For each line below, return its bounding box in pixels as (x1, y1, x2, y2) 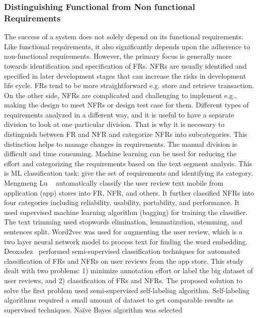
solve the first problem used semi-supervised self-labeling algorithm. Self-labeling (4, 285, 250, 295)
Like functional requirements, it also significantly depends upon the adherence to (4, 41, 250, 51)
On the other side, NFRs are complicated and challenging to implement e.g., (4, 90, 237, 100)
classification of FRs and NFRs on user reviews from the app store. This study (4, 255, 244, 266)
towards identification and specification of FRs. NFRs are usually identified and (4, 60, 247, 71)
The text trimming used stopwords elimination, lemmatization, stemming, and (4, 216, 243, 227)
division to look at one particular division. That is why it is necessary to (4, 119, 225, 129)
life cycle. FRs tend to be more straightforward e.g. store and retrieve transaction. (4, 80, 255, 91)
